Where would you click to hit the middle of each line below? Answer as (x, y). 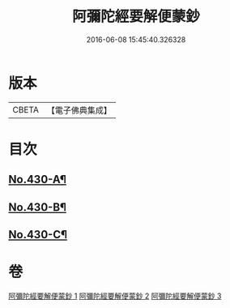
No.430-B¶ (38, 207)
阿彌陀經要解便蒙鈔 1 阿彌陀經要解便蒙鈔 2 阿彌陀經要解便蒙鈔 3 (115, 296)
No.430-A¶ (38, 180)
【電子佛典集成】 (79, 110)
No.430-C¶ (38, 235)
